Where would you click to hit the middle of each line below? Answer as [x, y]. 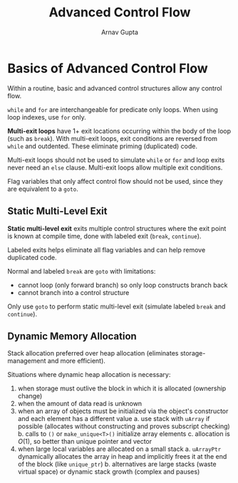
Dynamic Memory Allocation [72, 336]
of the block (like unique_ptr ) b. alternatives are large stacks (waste [117, 464]
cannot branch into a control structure [73, 292]
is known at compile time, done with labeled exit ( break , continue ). [104, 236]
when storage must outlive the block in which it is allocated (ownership [122, 388]
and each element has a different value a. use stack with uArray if [114, 419]
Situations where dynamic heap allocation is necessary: [89, 375]
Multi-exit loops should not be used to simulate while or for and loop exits [116, 160]
